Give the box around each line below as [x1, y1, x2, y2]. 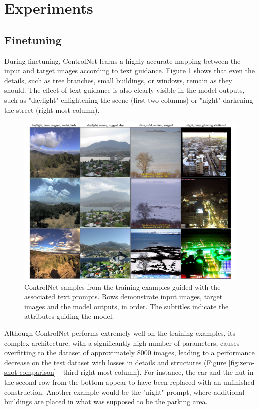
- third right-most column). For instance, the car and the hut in [58, 367, 254, 377]
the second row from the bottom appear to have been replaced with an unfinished [4, 377, 255, 387]
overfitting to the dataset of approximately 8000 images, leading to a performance [4, 347, 255, 358]
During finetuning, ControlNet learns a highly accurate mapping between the [4, 55, 241, 66]
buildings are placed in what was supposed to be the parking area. [4, 396, 208, 407]
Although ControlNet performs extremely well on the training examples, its [4, 328, 236, 338]
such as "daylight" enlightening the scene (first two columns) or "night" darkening [4, 94, 253, 105]
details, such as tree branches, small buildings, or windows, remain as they [4, 75, 232, 85]
